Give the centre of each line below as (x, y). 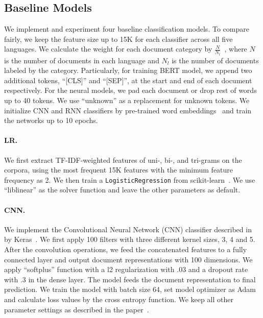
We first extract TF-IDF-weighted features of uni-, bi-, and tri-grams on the (123, 160)
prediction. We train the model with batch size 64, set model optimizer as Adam (130, 289)
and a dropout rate (218, 269)
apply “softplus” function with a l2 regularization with (89, 269)
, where (236, 49)
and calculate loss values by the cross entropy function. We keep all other (119, 299)
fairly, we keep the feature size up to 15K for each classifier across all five (118, 39)
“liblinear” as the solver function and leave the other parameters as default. (122, 190)
